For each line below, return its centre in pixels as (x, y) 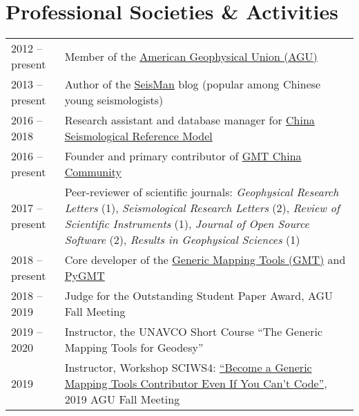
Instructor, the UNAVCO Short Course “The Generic (194, 332)
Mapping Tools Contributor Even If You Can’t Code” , (196, 384)
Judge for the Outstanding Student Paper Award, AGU (199, 296)
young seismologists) (114, 100)
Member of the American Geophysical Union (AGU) (191, 56)
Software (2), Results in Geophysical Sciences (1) (182, 240)
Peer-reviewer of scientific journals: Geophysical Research (202, 192)
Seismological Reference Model (138, 136)
